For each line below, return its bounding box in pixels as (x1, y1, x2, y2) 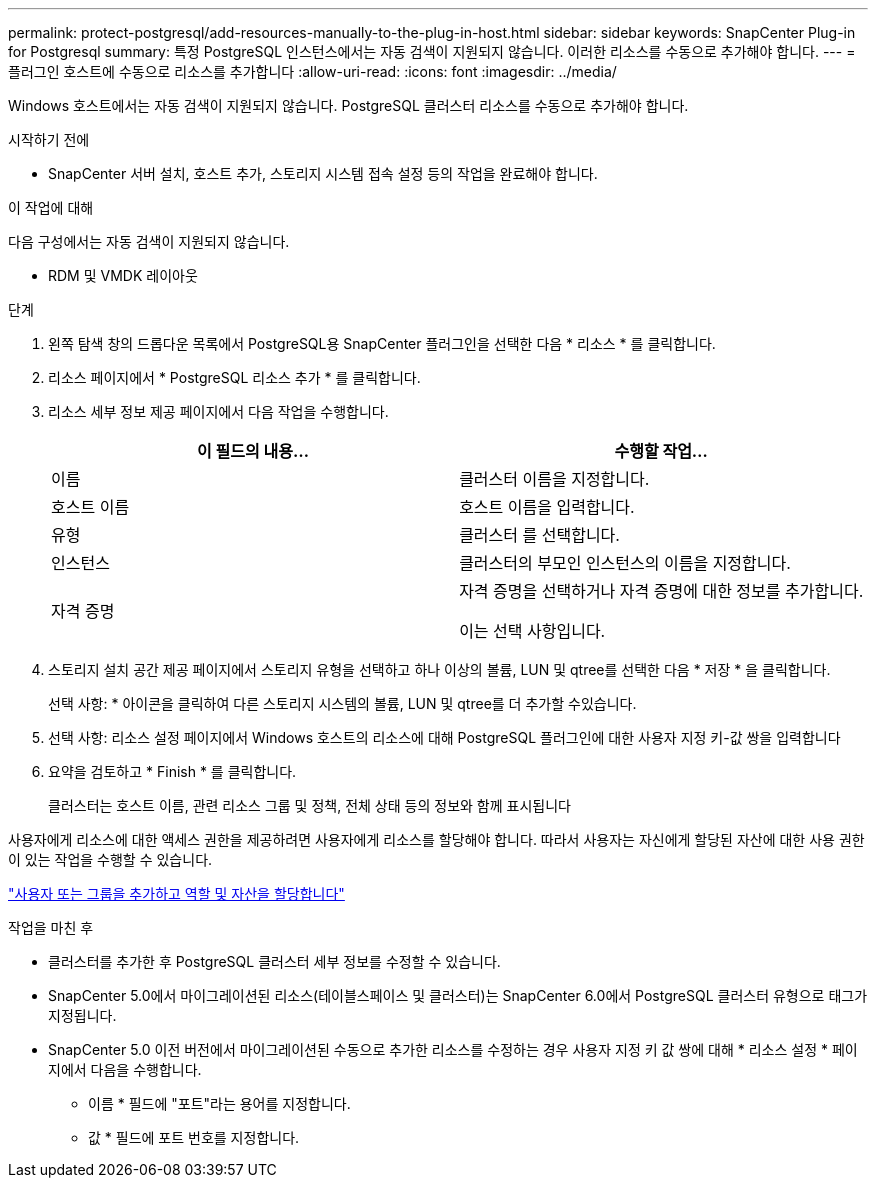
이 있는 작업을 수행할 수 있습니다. (8, 851, 213, 868)
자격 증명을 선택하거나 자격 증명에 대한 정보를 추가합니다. (459, 581, 864, 601)
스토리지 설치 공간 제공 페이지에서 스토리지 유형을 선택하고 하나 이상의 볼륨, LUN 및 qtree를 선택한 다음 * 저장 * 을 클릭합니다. (48, 661, 831, 678)
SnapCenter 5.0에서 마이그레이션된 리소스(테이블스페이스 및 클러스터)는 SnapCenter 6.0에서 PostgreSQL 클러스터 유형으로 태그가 (48, 987, 868, 1004)
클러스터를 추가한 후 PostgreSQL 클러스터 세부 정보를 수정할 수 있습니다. (48, 953, 501, 970)
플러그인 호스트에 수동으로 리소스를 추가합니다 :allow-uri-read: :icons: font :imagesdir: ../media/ (8, 63, 617, 80)
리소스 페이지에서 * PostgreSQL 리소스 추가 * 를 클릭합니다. (48, 369, 421, 386)
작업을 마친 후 (8, 919, 94, 936)
